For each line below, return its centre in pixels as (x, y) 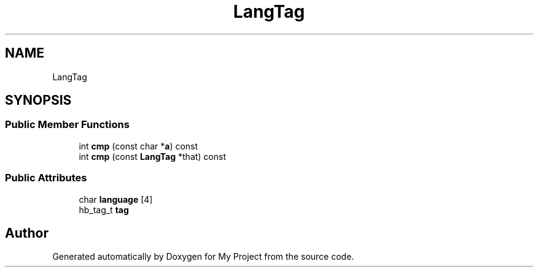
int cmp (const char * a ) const (138, 146)
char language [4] (116, 199)
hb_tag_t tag (104, 210)
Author (27, 233)
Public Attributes (46, 178)
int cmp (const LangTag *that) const (153, 156)
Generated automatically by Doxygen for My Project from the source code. (203, 257)
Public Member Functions (67, 125)
